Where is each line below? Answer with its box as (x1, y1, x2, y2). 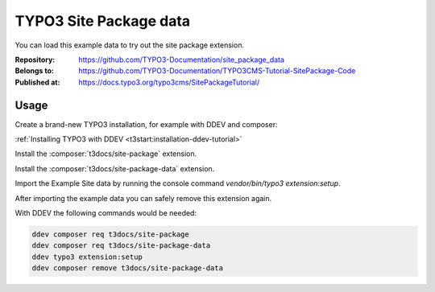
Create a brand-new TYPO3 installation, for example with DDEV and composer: (14, 119, 278, 129)
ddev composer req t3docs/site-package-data (31, 241, 211, 250)
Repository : (14, 55, 56, 64)
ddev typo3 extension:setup (31, 252, 143, 261)
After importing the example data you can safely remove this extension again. (14, 193, 272, 203)
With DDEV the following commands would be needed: (14, 208, 197, 217)
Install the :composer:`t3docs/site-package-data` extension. (14, 163, 215, 173)
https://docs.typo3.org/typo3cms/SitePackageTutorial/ (78, 77, 260, 87)
